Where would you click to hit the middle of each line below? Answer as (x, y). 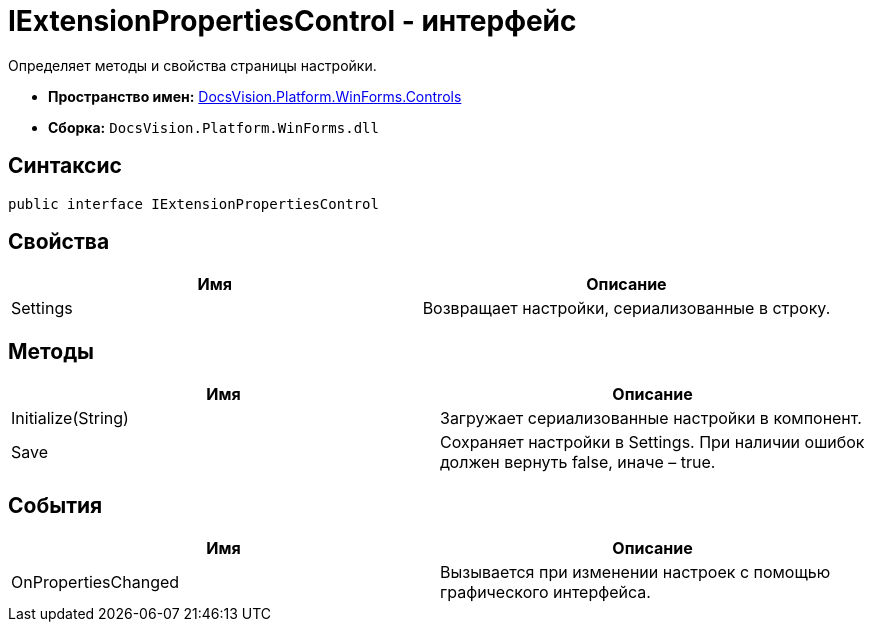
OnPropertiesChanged (95, 582)
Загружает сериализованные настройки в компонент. (651, 418)
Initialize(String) (70, 418)
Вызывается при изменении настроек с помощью (635, 572)
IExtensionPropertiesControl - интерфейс (292, 21)
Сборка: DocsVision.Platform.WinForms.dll (213, 127)
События (55, 505)
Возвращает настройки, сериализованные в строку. (626, 308)
